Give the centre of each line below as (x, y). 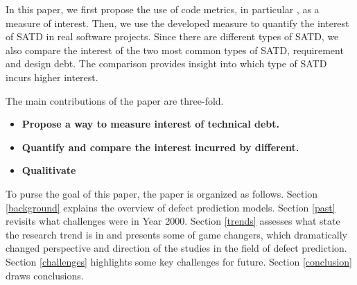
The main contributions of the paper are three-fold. (115, 100)
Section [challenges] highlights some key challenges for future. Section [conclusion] (179, 261)
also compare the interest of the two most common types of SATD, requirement (175, 50)
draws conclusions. (45, 275)
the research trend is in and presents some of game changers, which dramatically (176, 234)
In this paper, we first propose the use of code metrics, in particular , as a (163, 9)
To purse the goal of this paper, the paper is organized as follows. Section (162, 193)
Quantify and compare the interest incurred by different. (160, 147)
